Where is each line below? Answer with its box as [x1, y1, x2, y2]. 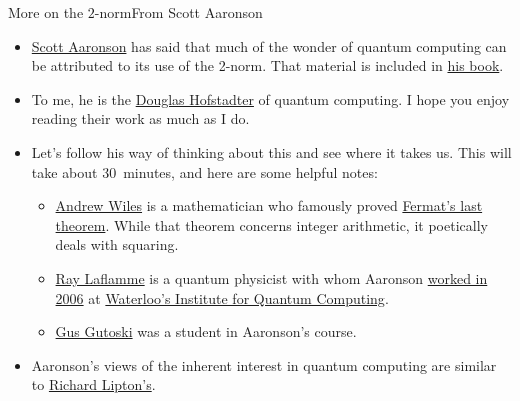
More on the [8, 2, 84, 22]
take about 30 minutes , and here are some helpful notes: [31, 161, 378, 182]
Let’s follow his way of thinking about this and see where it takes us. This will [31, 141, 512, 162]
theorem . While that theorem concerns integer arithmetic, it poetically [55, 214, 488, 235]
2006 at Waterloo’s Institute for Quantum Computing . [55, 287, 389, 308]
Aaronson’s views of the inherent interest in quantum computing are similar [31, 354, 497, 375]
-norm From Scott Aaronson [94, 2, 263, 22]
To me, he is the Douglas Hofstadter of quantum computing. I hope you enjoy [31, 88, 510, 109]
